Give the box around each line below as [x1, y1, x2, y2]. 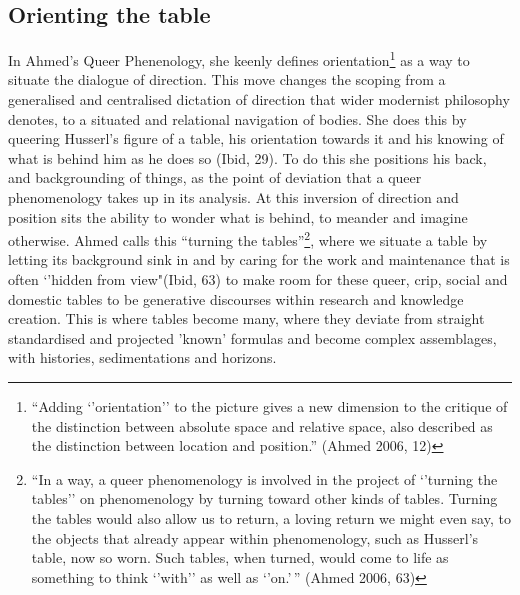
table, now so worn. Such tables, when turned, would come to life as [31, 547, 449, 568]
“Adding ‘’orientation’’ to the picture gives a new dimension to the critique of [31, 396, 508, 417]
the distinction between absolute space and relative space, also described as [31, 415, 493, 436]
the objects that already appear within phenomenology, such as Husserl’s [31, 527, 479, 548]
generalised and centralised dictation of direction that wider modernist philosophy [8, 89, 510, 110]
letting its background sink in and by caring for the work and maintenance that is [8, 249, 510, 270]
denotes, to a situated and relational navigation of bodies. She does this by [8, 108, 467, 129]
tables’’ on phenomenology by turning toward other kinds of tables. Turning [31, 488, 498, 509]
